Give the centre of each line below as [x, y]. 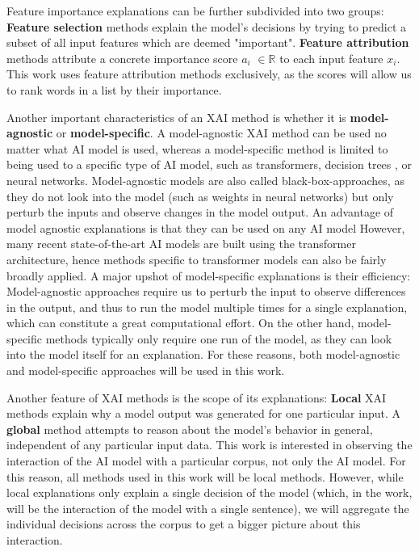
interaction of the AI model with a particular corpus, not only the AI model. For [206, 461]
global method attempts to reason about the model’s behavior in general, [190, 429]
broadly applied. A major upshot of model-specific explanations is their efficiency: [209, 275]
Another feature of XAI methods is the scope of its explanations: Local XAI [197, 397]
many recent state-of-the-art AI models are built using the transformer [181, 244]
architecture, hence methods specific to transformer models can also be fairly [197, 259]
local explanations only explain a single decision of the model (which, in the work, [209, 492]
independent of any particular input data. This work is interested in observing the [209, 445]
